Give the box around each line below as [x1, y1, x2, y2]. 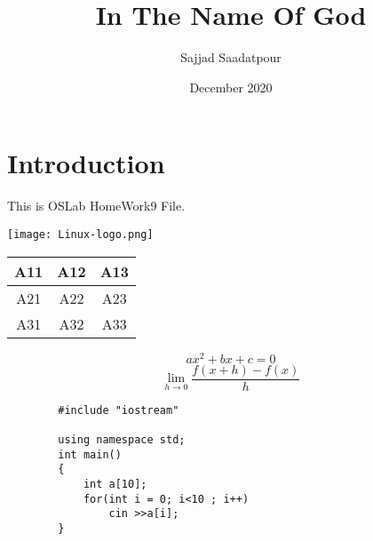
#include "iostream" [58, 403, 179, 417]
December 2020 [189, 77, 273, 96]
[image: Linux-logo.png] [7, 227, 154, 241]
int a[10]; [83, 477, 147, 490]
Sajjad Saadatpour [180, 48, 282, 67]
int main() [58, 448, 122, 461]
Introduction [7, 145, 165, 181]
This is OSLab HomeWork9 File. [7, 196, 186, 215]
